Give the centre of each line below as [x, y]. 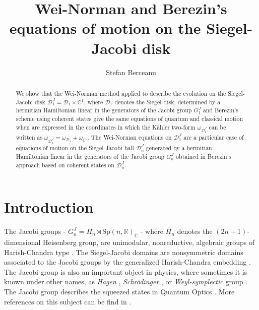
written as [29, 137]
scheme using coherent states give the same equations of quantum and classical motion [129, 118]
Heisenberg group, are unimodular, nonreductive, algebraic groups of [149, 242]
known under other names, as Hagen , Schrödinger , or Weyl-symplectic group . [126, 282]
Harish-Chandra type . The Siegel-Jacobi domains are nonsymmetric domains [124, 252]
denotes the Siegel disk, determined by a [168, 102]
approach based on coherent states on [65, 165]
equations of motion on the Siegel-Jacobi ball [75, 148]
